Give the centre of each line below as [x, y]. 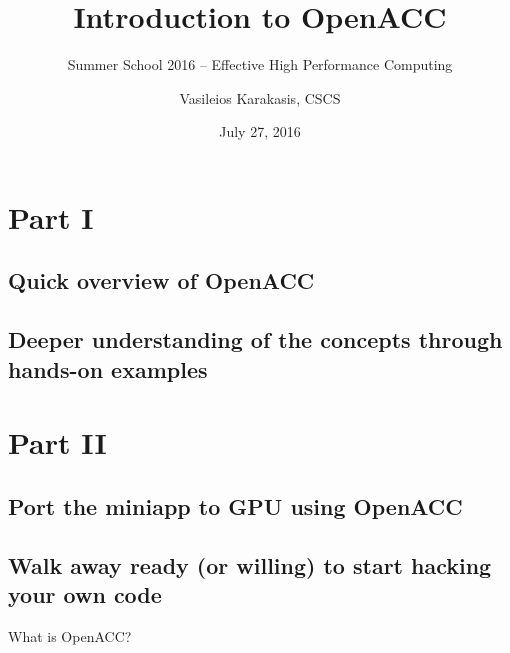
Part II [57, 442]
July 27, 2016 [260, 131]
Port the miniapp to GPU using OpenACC [235, 505]
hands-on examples [108, 368]
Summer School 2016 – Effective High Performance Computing [260, 64]
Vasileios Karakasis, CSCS [260, 97]
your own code [85, 593]
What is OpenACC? [70, 635]
